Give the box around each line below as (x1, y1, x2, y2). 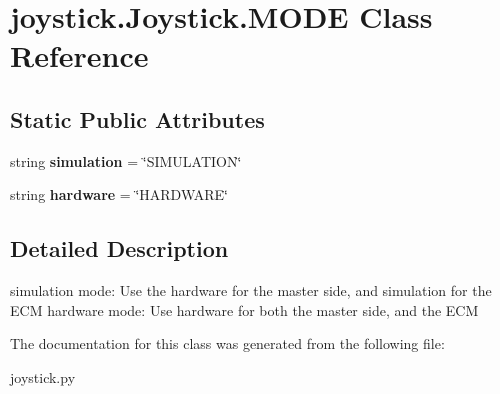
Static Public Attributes (10, 103, 265, 134)
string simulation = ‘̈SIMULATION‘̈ (10, 150, 242, 171)
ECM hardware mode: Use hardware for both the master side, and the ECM (10, 299, 479, 320)
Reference (10, 35, 149, 76)
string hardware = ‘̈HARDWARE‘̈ (10, 184, 228, 205)
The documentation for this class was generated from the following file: (10, 333, 445, 354)
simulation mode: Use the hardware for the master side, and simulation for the (10, 280, 492, 301)
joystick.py (10, 366, 76, 387)
